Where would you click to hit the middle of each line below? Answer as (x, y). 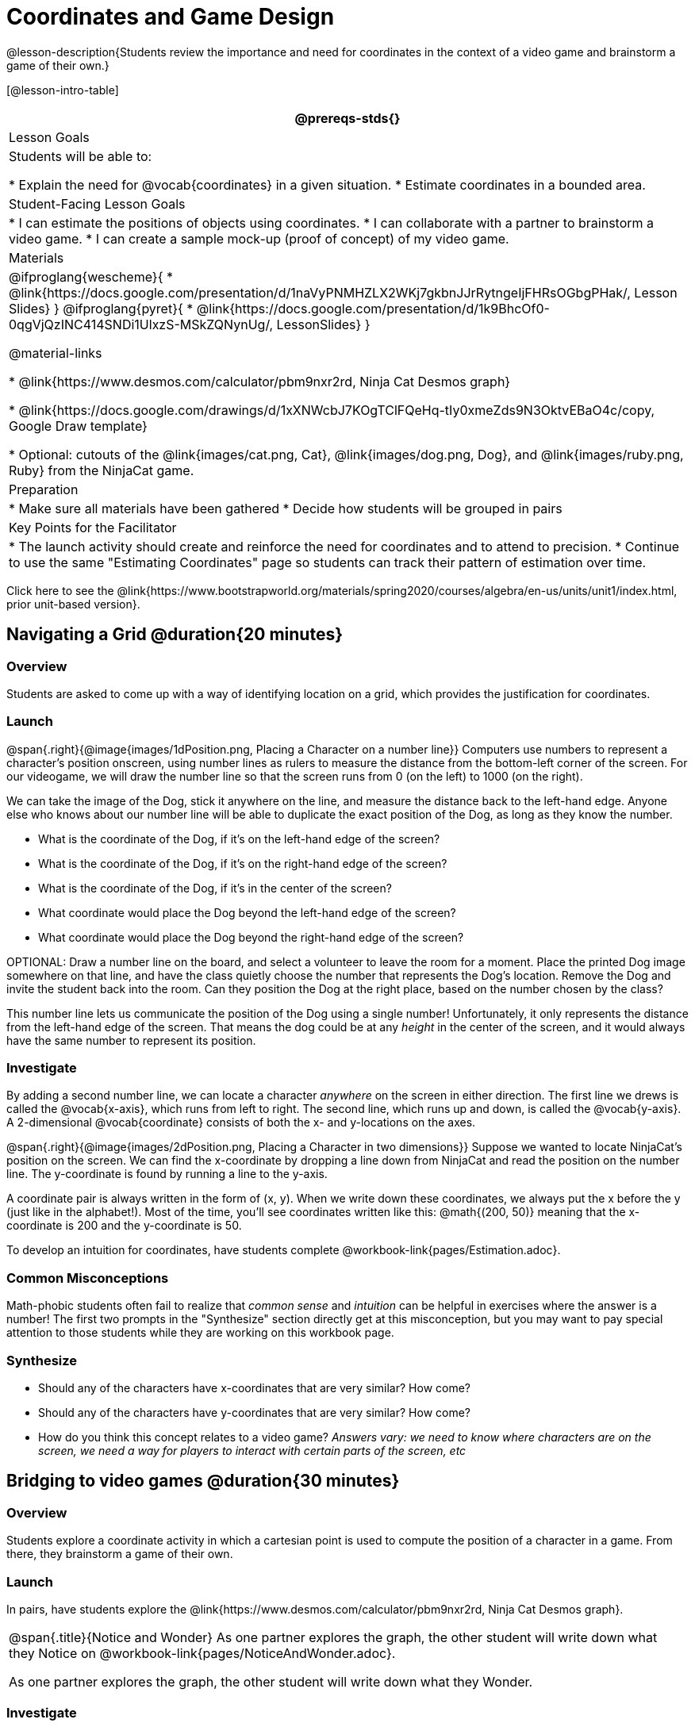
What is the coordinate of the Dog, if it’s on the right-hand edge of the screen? (243, 863)
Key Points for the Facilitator (93, 527)
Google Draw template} (78, 426)
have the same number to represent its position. (131, 1040)
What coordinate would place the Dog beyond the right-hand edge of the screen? (251, 937)
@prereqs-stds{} (347, 118)
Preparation (44, 489)
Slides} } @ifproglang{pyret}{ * (101, 308)
